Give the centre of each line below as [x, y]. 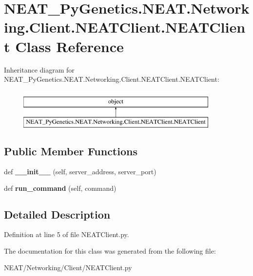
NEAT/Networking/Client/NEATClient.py [68, 267]
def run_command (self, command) [60, 188]
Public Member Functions [71, 151]
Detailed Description [57, 214]
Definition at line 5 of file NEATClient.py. [67, 234]
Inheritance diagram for [39, 69]
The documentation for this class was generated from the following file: [110, 251]
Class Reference [69, 46]
